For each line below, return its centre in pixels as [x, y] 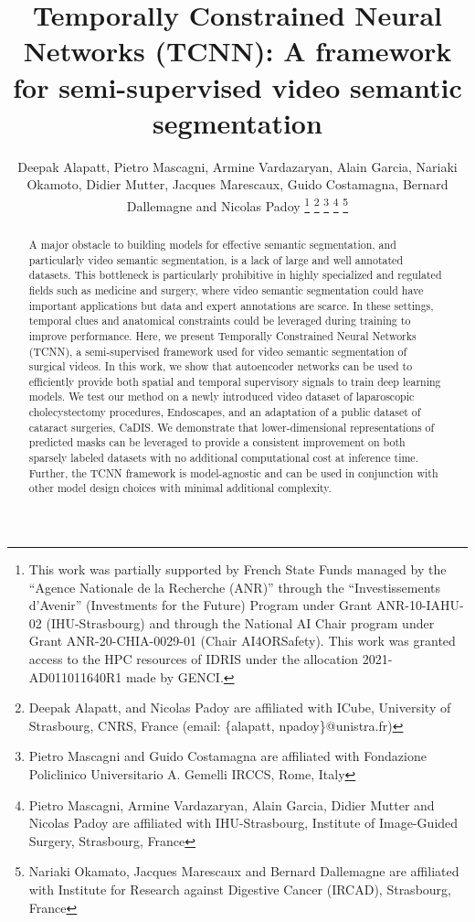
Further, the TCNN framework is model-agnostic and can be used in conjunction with [233, 472]
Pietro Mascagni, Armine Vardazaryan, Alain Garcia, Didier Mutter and [232, 804]
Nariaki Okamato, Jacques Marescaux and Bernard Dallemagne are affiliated [244, 871]
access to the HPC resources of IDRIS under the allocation [194, 659]
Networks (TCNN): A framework [237, 51]
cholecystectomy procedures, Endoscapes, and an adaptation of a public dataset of [225, 412]
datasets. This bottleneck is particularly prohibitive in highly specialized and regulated [235, 275]
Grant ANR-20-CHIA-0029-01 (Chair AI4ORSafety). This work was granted [242, 641]
